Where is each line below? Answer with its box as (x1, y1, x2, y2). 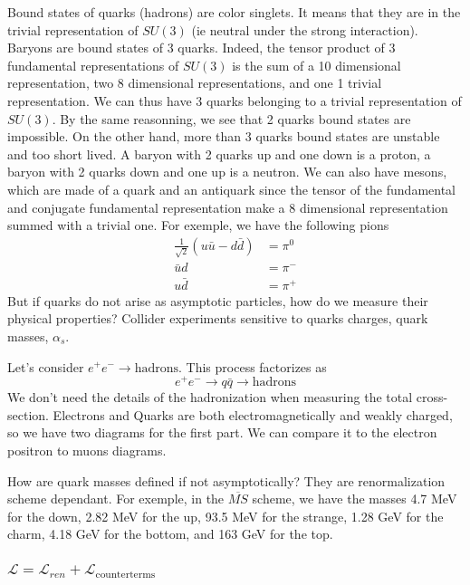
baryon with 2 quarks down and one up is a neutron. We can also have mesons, (7, 162, 447, 181)
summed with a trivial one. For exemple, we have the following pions (7, 216, 389, 235)
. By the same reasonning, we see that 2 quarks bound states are (52, 109, 411, 128)
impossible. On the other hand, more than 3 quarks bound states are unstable (7, 127, 440, 146)
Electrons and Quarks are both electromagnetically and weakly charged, (53, 405, 453, 424)
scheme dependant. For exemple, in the (7, 489, 225, 508)
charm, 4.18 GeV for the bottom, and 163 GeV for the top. (7, 524, 333, 543)
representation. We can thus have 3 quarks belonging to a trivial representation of (7, 91, 462, 110)
